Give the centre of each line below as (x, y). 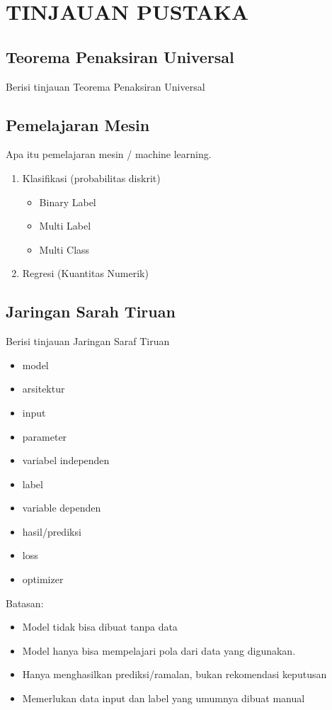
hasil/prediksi (52, 531)
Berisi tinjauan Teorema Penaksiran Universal (105, 86)
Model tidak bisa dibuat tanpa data (100, 627)
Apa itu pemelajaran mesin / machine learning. (109, 154)
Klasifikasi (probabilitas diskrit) (91, 177)
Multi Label (65, 226)
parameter (45, 436)
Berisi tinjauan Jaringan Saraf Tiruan (88, 341)
